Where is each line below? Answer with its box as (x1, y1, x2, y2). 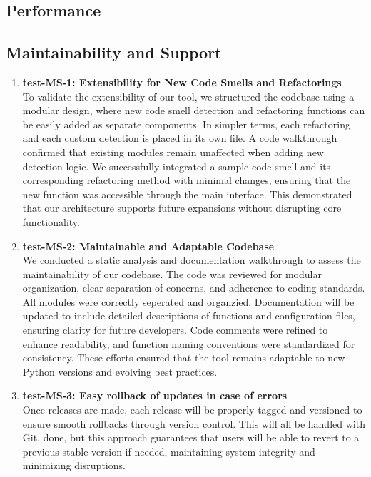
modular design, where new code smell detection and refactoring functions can (22, 103, 365, 118)
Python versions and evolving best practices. (22, 364, 218, 379)
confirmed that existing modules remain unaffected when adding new (22, 144, 324, 159)
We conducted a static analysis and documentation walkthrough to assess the (22, 252, 361, 267)
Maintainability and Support (6, 41, 222, 63)
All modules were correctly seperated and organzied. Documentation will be (22, 294, 355, 309)
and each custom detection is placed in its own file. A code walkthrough (22, 130, 337, 145)
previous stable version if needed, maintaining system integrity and (22, 443, 315, 458)
